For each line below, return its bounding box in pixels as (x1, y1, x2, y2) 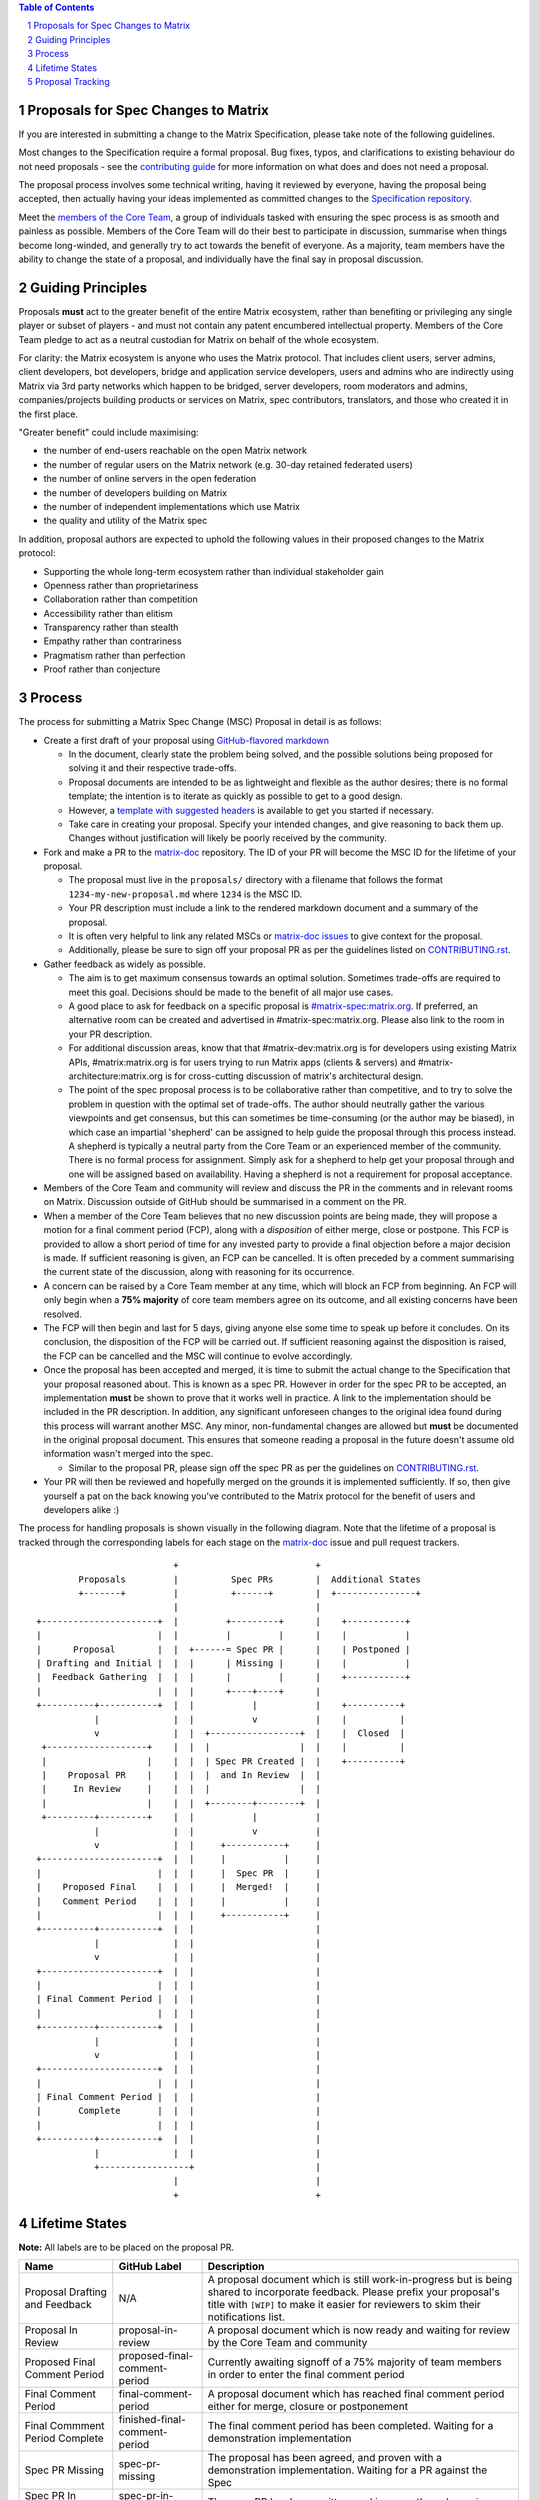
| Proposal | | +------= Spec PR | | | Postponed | (36, 1643, 411, 1655)
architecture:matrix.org (68, 1070, 164, 1082)
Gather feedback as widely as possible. (43, 958, 206, 970)
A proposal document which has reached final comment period (207, 2387, 505, 2401)
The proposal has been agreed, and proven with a (207, 2451, 443, 2465)
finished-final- (118, 2413, 187, 2427)
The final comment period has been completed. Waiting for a (207, 2419, 494, 2433)
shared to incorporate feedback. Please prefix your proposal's (207, 2285, 500, 2299)
